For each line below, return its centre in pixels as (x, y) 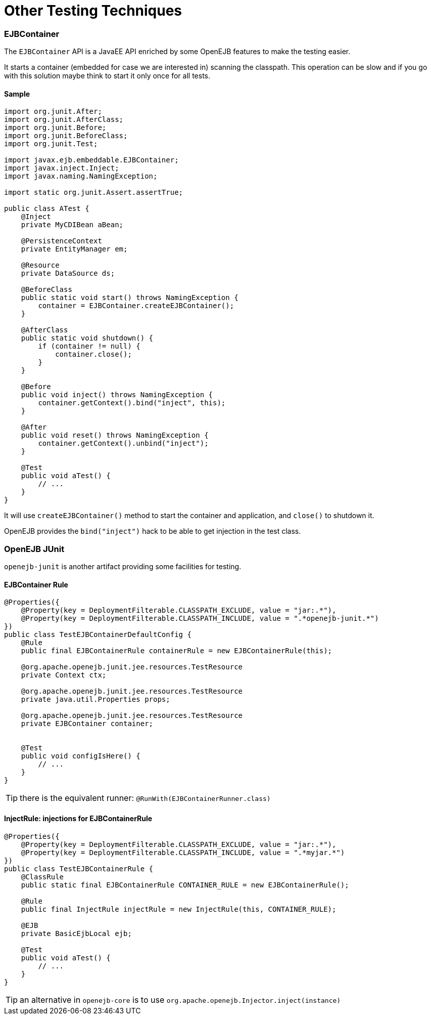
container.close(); (93, 354)
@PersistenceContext (61, 241)
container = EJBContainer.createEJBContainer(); (136, 306)
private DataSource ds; (68, 273)
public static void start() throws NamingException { (130, 298)
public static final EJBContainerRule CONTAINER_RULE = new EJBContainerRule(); (185, 885)
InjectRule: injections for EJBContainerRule (78, 818)
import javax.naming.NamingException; (81, 176)
